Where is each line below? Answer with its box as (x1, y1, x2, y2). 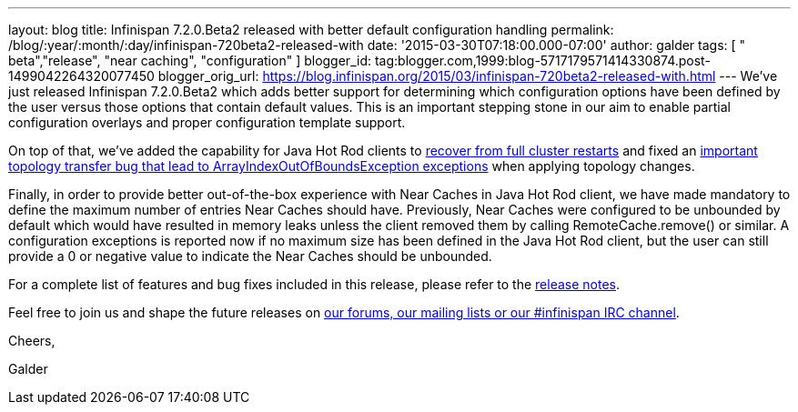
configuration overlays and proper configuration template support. (8, 115, 406, 130)
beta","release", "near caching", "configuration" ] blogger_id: (8, 53, 371, 68)
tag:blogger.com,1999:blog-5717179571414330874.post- (374, 53, 711, 68)
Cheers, (8, 333, 56, 348)
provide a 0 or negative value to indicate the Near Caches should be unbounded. (8, 248, 492, 264)
